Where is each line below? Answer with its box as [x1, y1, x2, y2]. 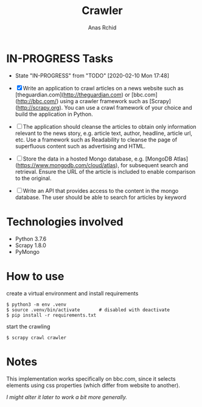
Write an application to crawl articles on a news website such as [23, 84, 184, 92]
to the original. [15, 175, 52, 182]
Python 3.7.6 [15, 235, 47, 242]
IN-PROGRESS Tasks [6, 51, 114, 65]
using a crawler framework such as [60, 97, 148, 104]
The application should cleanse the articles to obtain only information [23, 123, 197, 130]
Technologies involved [6, 215, 124, 229]
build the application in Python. [15, 110, 93, 118]
